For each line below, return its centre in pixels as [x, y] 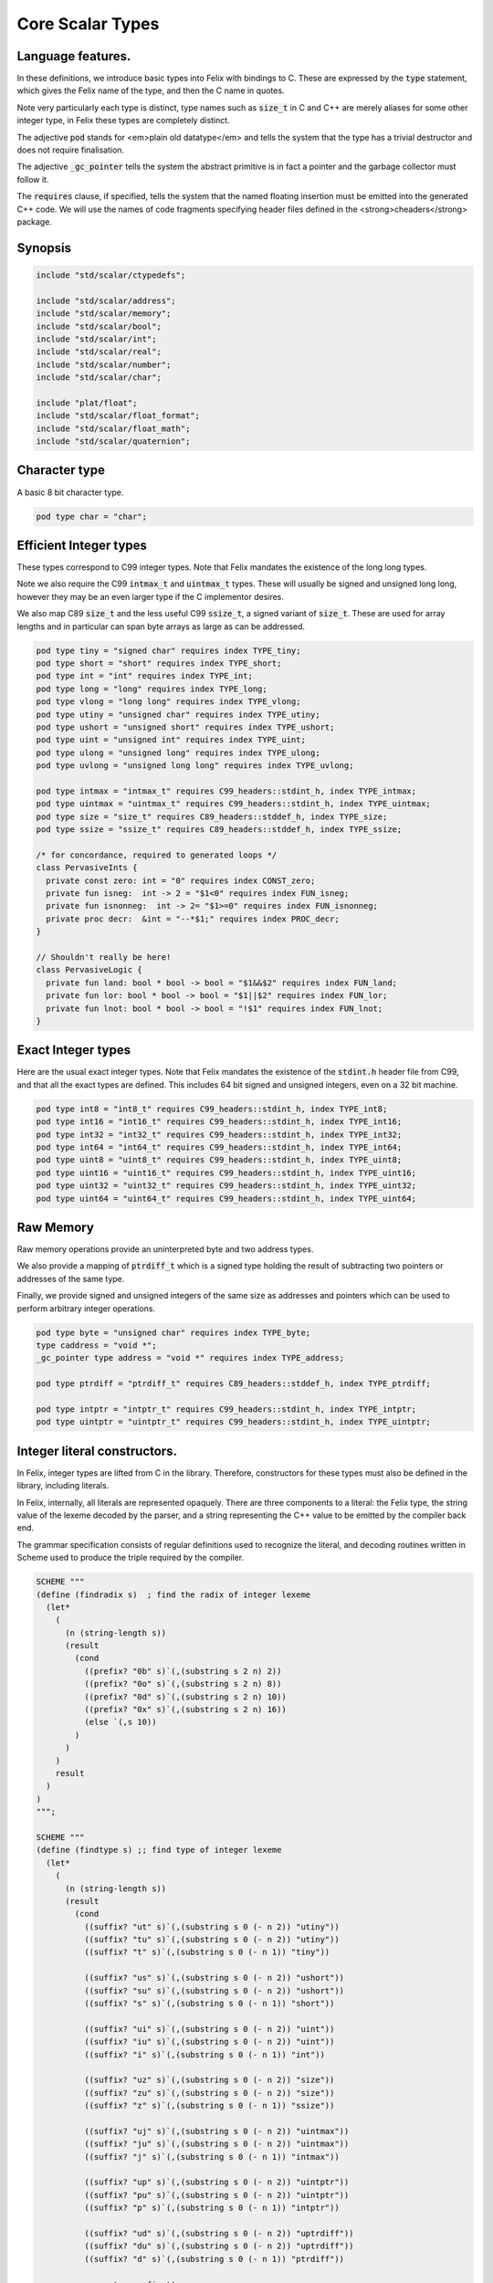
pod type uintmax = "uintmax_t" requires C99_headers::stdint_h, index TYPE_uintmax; [233, 804]
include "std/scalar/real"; [99, 352]
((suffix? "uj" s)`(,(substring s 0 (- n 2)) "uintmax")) [216, 2131]
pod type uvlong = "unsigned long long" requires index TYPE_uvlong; [195, 766]
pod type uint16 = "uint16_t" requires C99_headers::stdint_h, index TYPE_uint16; [226, 1173]
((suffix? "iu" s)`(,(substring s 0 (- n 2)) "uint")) [209, 2042]
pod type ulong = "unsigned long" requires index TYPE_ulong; [178, 752]
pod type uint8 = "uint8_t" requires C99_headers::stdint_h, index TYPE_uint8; [219, 1160]
